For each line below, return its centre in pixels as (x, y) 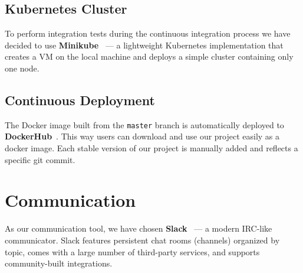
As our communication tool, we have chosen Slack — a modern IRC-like (139, 228)
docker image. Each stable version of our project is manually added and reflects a (151, 148)
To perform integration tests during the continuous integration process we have (148, 33)
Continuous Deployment (80, 100)
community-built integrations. (59, 263)
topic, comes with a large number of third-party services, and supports (132, 251)
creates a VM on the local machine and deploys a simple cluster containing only (149, 56)
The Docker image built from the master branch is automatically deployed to (144, 124)
